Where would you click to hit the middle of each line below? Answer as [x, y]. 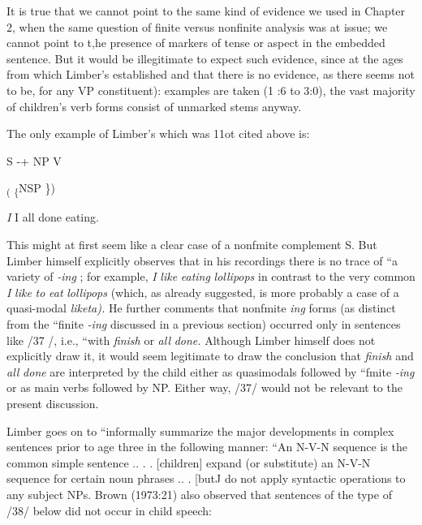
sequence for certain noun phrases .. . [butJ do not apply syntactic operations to [206, 478]
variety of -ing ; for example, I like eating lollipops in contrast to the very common [211, 276]
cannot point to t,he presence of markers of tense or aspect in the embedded [196, 43]
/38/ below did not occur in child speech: [109, 510]
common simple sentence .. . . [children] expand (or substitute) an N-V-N [189, 462]
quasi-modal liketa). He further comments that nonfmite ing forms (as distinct [201, 308]
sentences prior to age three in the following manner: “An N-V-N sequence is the [207, 447]
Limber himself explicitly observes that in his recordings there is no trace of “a [202, 260]
